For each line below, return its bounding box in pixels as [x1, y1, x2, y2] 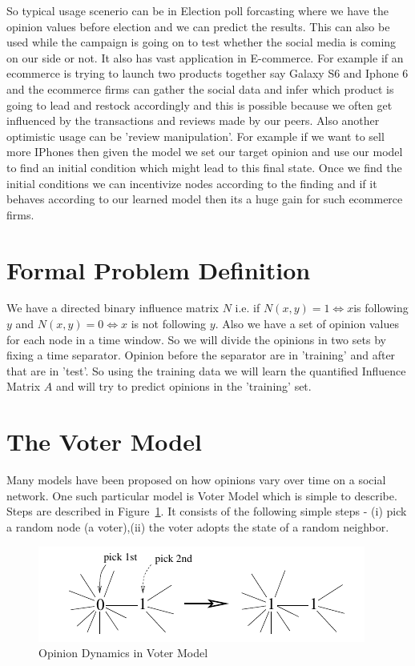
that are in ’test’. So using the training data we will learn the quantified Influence [6, 362, 406, 379]
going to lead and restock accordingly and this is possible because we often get [6, 96, 393, 113]
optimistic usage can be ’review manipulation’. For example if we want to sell [6, 127, 385, 144]
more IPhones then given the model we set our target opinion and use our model [6, 143, 403, 160]
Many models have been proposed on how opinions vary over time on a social [6, 471, 386, 488]
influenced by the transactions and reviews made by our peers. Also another [6, 112, 380, 129]
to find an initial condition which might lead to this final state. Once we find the [6, 158, 402, 175]
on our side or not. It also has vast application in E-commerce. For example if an [6, 49, 404, 66]
